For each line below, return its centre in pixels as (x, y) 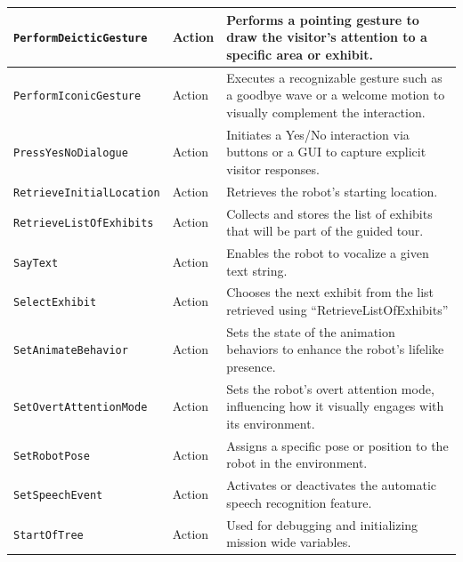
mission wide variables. (289, 542)
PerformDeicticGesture (81, 39)
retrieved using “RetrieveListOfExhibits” (337, 309)
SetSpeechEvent (58, 496)
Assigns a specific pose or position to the (337, 445)
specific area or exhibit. (300, 54)
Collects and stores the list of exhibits (329, 213)
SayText (36, 263)
